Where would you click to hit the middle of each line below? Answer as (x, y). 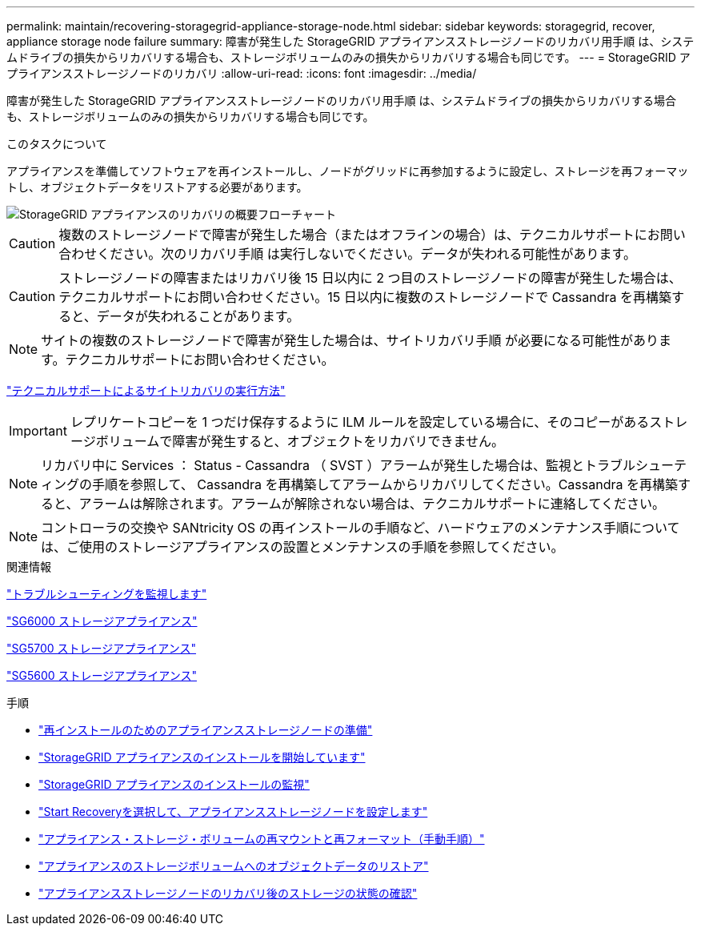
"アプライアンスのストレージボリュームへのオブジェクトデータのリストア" (234, 866)
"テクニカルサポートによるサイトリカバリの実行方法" (146, 390)
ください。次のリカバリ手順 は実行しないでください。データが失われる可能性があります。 (367, 254)
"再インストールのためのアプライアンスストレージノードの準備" (206, 730)
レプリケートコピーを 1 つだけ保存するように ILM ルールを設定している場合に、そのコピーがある (360, 422)
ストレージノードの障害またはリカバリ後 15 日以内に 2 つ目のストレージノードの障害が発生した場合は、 (370, 278)
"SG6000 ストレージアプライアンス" (102, 621)
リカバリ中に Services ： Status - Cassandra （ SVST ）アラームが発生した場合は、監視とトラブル (338, 465)
